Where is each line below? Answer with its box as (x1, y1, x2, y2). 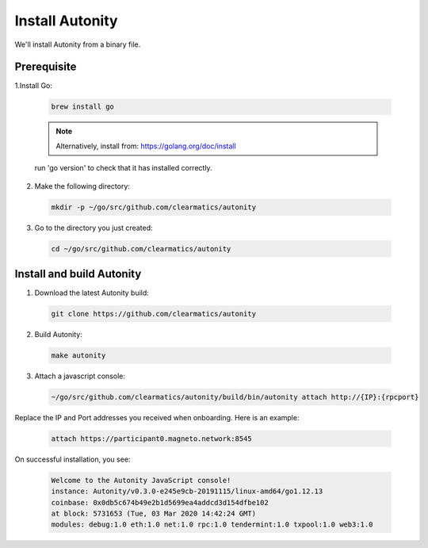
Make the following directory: (34, 181, 131, 190)
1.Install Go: (14, 81, 53, 90)
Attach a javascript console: (34, 371, 126, 381)
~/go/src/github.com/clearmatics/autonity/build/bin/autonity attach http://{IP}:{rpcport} (51, 393, 419, 401)
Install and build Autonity (14, 266, 142, 281)
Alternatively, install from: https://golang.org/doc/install (55, 141, 237, 151)
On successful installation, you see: (14, 454, 131, 464)
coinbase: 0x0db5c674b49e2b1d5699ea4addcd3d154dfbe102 (51, 498, 269, 507)
